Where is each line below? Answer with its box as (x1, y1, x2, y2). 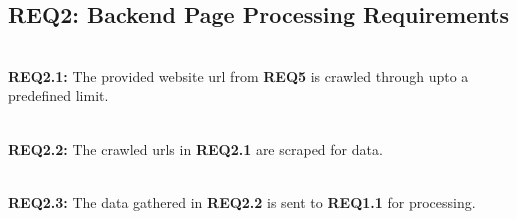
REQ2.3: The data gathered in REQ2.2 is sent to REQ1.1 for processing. (8, 191, 476, 212)
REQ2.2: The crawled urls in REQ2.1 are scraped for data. (8, 138, 383, 159)
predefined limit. (8, 85, 109, 106)
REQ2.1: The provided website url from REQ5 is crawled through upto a (8, 65, 469, 86)
